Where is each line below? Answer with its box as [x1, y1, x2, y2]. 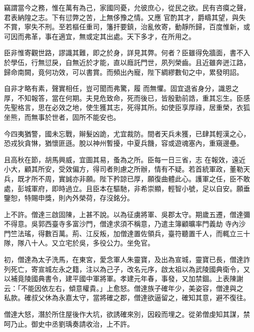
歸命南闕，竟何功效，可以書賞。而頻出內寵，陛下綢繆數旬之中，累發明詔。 [4, 66, 243, 77]
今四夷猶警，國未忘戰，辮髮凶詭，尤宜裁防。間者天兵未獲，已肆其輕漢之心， [4, 128, 250, 138]
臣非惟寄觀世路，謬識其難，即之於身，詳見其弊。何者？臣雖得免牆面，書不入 [4, 47, 250, 58]
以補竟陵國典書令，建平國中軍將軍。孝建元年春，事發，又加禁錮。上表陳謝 [4, 273, 243, 284]
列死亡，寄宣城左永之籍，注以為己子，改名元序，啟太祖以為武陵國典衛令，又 [4, 264, 250, 274]
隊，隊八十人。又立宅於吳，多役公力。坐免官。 [4, 238, 154, 248]
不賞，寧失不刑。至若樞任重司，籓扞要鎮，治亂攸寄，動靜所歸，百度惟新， [4, 22, 243, 32]
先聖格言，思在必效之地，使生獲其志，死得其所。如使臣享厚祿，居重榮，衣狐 [4, 102, 250, 112]
